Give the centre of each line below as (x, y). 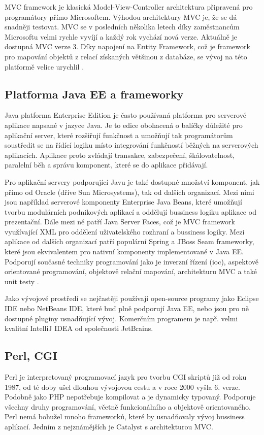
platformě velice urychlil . (44, 66)
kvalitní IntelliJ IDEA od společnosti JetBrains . (79, 328)
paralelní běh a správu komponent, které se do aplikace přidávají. (106, 165)
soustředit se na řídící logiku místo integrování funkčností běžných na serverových (131, 145)
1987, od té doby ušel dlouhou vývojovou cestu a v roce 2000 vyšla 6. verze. (122, 387)
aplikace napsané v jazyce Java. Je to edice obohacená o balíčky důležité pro (124, 125)
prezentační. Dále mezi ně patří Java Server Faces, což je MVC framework (120, 222)
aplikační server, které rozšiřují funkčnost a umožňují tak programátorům (119, 135)
